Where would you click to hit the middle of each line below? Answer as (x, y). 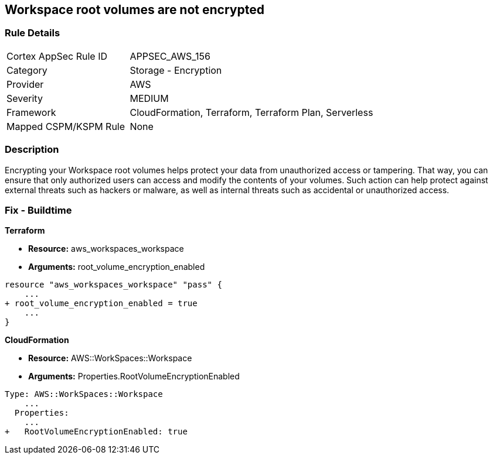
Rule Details (33, 33)
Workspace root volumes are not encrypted (135, 10)
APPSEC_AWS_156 (170, 56)
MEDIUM (149, 98)
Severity (25, 98)
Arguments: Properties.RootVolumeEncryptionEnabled (134, 376)
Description (32, 150)
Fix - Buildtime (38, 210)
